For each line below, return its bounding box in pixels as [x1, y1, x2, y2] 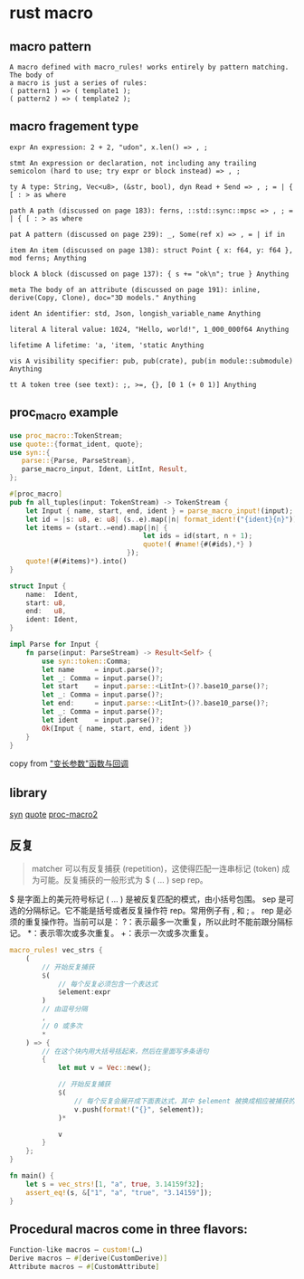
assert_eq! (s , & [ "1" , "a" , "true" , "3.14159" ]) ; [25, 1188, 213, 1197]
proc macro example [9, 405, 119, 422]
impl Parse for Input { [9, 640, 100, 649]
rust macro [9, 3, 93, 24]
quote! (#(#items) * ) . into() [25, 557, 128, 566]
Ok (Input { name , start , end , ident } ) [42, 724, 193, 733]
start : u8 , [25, 598, 67, 608]
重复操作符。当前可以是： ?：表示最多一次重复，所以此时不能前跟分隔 [24, 916, 286, 927]
